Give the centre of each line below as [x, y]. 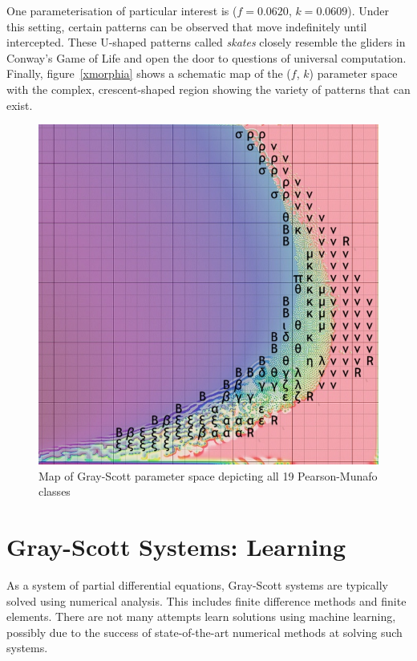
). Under [368, 10]
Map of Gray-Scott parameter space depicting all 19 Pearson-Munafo [208, 475]
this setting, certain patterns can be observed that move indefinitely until [187, 26]
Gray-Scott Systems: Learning [176, 547]
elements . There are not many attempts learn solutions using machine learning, [201, 616]
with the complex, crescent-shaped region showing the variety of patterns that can [208, 89]
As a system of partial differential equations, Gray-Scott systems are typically [197, 585]
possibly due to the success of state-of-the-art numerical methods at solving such [204, 632]
